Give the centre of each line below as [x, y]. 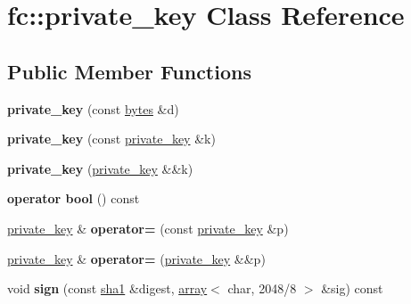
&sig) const [352, 288]
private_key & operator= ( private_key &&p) [136, 258]
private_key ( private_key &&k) [100, 168]
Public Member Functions [129, 71]
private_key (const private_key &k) [111, 139]
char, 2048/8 [262, 288]
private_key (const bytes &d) [93, 108]
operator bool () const [74, 198]
